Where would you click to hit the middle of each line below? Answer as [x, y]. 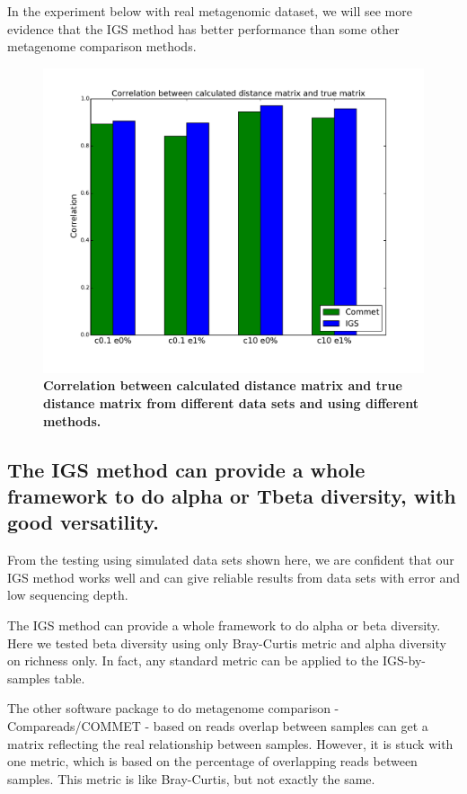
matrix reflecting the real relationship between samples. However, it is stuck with [230, 743]
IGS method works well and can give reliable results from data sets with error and [233, 577]
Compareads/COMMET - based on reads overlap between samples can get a [218, 726]
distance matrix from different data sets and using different [231, 403]
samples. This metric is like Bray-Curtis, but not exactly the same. [191, 778]
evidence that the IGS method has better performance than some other [203, 28]
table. [70, 678]
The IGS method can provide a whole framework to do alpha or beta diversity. [224, 625]
